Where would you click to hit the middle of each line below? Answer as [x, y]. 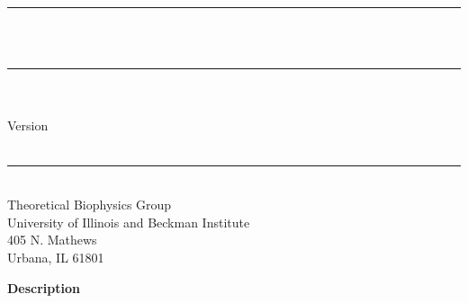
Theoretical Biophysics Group [90, 205]
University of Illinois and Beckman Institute [129, 222]
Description [44, 287]
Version [28, 125]
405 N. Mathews [52, 240]
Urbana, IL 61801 [56, 257]
